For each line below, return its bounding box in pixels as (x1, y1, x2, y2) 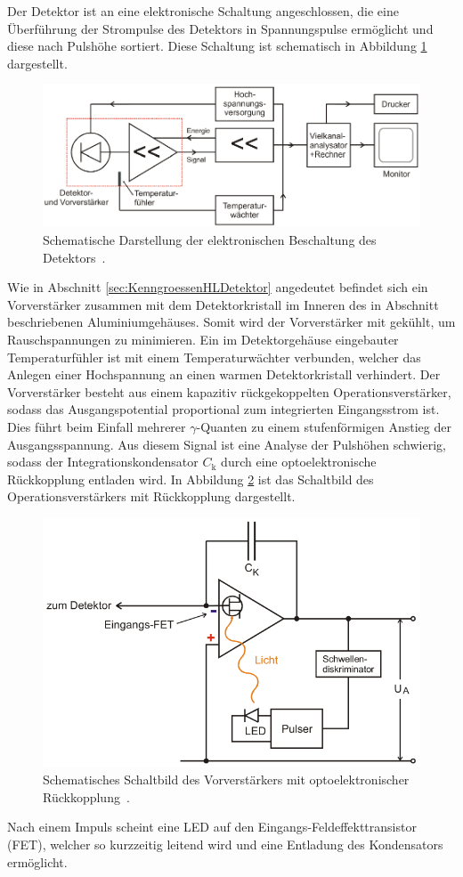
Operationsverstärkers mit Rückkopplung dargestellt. (7, 487, 296, 506)
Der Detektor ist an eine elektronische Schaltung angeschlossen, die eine (7, 2, 399, 20)
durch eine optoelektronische (221, 452, 377, 471)
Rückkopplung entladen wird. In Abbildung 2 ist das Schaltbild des (7, 469, 374, 488)
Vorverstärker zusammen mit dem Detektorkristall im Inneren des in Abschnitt (7, 295, 439, 313)
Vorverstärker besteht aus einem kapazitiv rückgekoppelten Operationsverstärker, (7, 382, 451, 401)
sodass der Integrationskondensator (7, 452, 199, 471)
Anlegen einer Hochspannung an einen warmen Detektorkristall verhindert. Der (7, 365, 441, 384)
